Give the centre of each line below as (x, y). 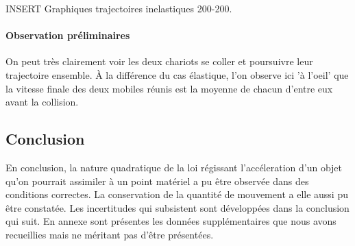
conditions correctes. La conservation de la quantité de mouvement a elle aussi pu (177, 194)
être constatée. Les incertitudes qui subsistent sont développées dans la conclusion (177, 207)
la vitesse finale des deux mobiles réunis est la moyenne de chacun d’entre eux (169, 88)
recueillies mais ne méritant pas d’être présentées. (110, 234)
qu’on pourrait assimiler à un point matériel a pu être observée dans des (157, 181)
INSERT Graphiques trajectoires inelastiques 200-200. (119, 8)
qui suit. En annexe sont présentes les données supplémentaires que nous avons (171, 221)
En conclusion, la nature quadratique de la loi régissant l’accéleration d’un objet (174, 167)
